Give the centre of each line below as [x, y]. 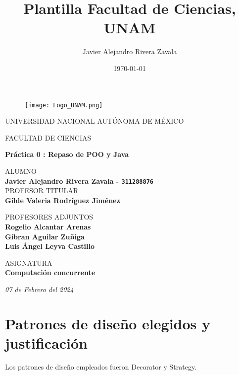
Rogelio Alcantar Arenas [48, 226]
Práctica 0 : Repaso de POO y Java [67, 154]
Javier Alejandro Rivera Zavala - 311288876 [79, 181]
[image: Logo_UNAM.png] [64, 105]
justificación [46, 342]
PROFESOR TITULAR [42, 190]
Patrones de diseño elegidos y [108, 323]
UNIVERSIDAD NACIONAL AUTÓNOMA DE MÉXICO [95, 121]
